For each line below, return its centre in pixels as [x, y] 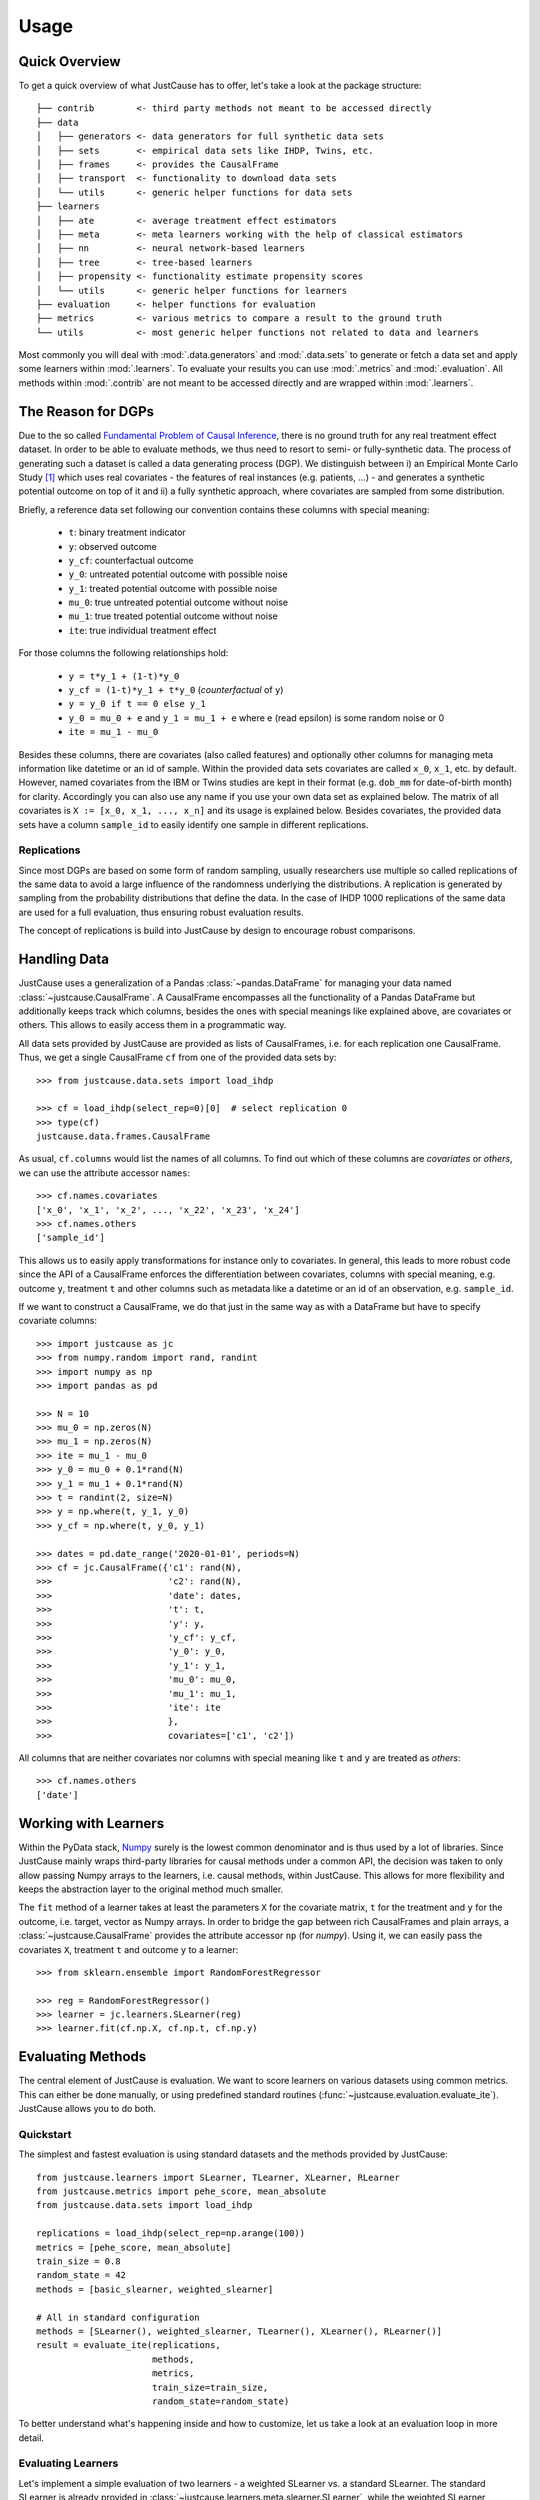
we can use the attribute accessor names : [104, 1172]
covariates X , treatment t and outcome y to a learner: [128, 1949]
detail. [31, 2437]
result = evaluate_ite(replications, [129, 2345]
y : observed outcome [112, 546]
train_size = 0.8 [78, 2261]
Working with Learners [91, 1823]
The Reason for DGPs [86, 411]
